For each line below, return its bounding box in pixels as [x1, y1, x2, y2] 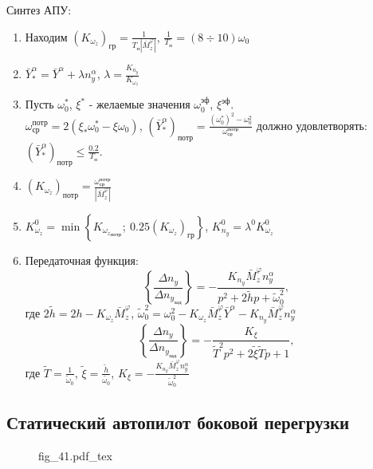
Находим [25, 28, 68, 45]
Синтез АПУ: [6, 2, 72, 18]
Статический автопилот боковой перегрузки [6, 409, 350, 434]
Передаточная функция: [25, 251, 139, 268]
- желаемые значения [88, 96, 190, 112]
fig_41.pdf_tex [38, 447, 112, 463]
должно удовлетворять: [256, 116, 367, 133]
